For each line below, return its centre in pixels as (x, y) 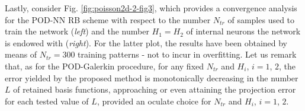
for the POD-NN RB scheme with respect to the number (108, 19)
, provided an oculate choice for (154, 101)
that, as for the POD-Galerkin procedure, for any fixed (105, 66)
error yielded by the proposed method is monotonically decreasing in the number (152, 77)
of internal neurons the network (243, 31)
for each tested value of (47, 101)
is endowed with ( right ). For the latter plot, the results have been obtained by (146, 42)
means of (21, 54)
